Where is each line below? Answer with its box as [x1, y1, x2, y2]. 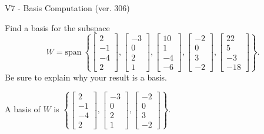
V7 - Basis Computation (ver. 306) [5, 2, 130, 14]
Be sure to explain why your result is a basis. [5, 71, 168, 83]
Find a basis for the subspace [5, 21, 110, 33]
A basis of [5, 103, 41, 115]
